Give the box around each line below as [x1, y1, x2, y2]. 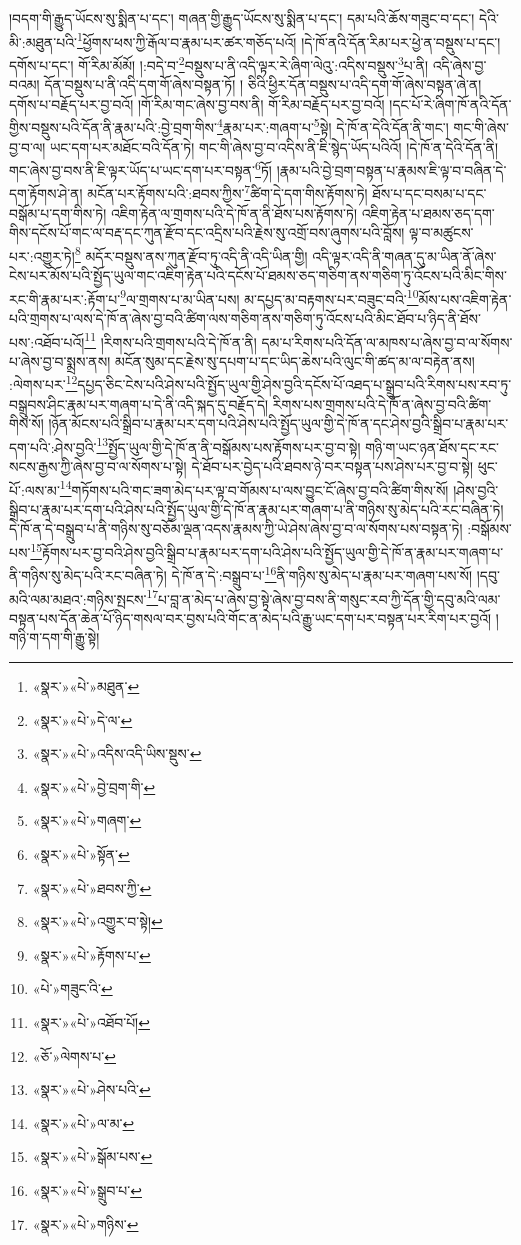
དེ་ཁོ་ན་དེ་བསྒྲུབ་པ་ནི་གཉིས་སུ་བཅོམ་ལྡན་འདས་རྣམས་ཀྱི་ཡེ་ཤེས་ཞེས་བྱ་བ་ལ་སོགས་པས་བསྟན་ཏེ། [9, 518, 463, 539]
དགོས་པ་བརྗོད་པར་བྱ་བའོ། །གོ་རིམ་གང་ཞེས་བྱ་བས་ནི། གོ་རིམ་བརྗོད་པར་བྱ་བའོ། [9, 93, 385, 114]
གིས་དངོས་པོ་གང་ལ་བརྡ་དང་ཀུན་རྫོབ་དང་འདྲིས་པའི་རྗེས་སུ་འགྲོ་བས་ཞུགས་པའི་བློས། [9, 222, 405, 243]
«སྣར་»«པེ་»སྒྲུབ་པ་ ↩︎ [32, 1179, 142, 1200]
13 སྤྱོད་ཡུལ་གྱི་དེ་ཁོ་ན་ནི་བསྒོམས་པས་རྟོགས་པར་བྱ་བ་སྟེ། [96, 433, 361, 457]
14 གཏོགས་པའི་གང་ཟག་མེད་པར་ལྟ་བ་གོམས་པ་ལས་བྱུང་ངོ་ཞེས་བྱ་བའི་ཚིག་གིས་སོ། [59, 476, 449, 500]
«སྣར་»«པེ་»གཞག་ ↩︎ [32, 810, 142, 831]
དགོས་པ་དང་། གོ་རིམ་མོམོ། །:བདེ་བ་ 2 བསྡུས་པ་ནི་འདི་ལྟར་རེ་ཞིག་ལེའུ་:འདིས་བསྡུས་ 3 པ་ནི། [9, 51, 429, 75]
